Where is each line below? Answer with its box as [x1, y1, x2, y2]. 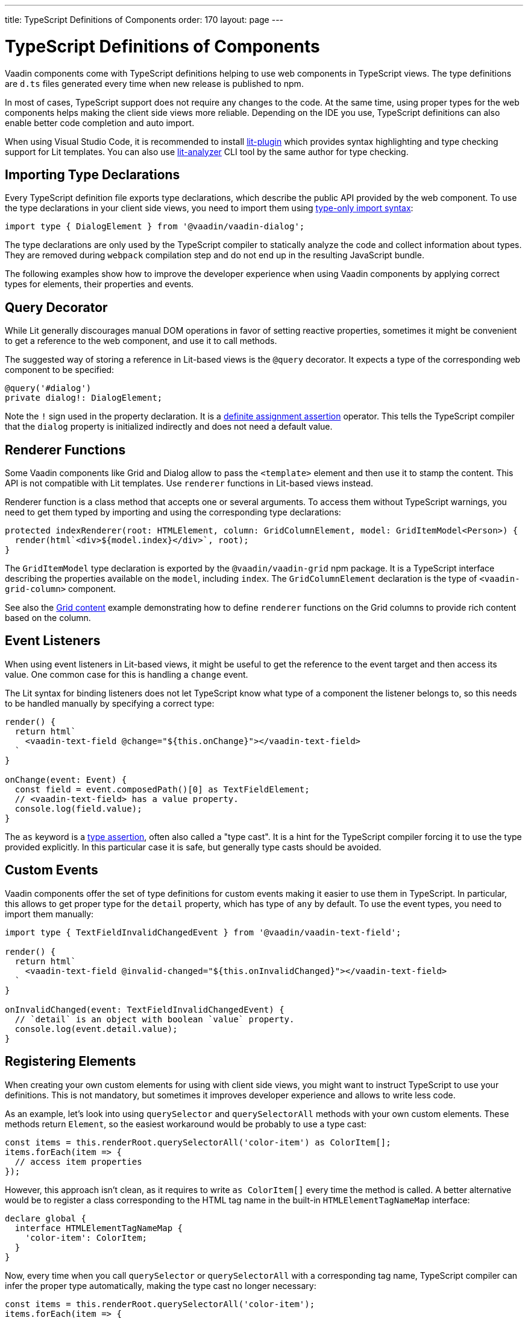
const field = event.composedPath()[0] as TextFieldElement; [14, 784, 310, 794]
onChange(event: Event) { [5, 774, 127, 785]
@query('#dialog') [5, 383, 92, 393]
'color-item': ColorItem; [25, 1232, 148, 1243]
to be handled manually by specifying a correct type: [5, 698, 215, 708]
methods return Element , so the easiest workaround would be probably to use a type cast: [5, 1118, 366, 1129]
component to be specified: [5, 365, 115, 375]
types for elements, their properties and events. [5, 279, 194, 290]
